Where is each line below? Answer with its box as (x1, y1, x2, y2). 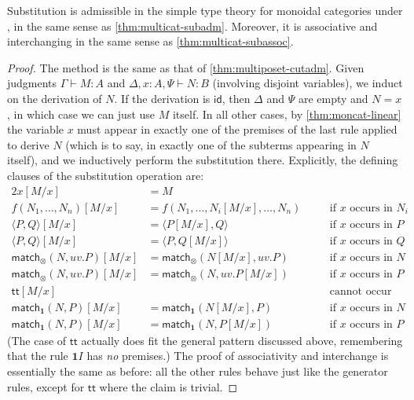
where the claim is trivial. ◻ (99, 378, 238, 394)
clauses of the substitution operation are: (7, 167, 204, 183)
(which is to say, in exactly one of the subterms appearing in (65, 136, 357, 152)
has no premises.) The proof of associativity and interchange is (86, 347, 389, 364)
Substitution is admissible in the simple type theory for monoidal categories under (7, 2, 403, 18)
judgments (7, 75, 57, 91)
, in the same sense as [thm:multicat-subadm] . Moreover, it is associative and (7, 17, 378, 34)
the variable (7, 121, 64, 138)
